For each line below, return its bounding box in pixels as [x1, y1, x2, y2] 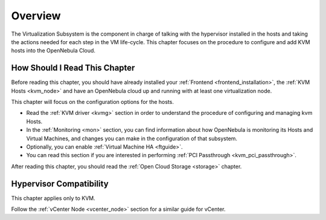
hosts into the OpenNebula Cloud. [11, 47, 96, 54]
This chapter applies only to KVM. [11, 194, 96, 202]
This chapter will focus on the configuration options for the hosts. [11, 99, 174, 106]
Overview [11, 9, 61, 22]
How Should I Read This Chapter [11, 63, 135, 73]
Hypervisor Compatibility [11, 178, 109, 189]
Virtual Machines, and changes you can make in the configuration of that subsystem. [26, 135, 238, 142]
